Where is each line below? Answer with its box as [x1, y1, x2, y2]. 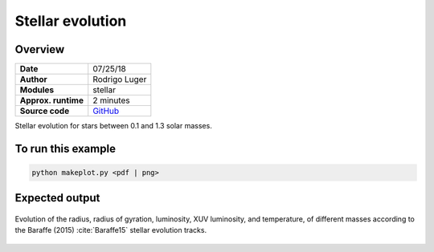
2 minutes [92, 95, 130, 106]
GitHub [92, 105, 120, 116]
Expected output [14, 191, 100, 205]
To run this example [14, 141, 117, 156]
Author [19, 74, 47, 85]
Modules [19, 84, 55, 96]
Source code [19, 105, 70, 116]
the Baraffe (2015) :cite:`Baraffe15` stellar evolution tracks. [14, 226, 207, 235]
